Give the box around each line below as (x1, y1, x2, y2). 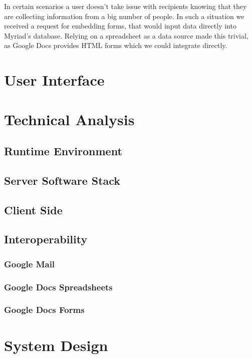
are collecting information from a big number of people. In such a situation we (4, 11, 244, 21)
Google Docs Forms (4, 303, 85, 316)
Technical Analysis (4, 109, 135, 129)
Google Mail (4, 257, 55, 270)
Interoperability (4, 231, 88, 247)
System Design (4, 334, 108, 355)
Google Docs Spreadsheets (4, 280, 113, 293)
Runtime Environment (4, 143, 122, 159)
